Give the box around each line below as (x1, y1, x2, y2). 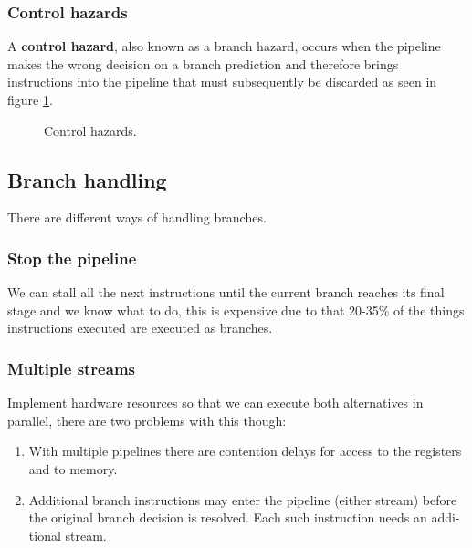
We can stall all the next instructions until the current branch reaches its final (7, 283, 445, 302)
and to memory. (28, 459, 118, 478)
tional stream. (28, 525, 107, 544)
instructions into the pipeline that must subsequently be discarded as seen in (7, 72, 437, 91)
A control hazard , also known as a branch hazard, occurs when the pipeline (7, 36, 441, 56)
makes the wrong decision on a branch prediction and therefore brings (7, 54, 399, 73)
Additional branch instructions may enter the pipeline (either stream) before (28, 490, 457, 509)
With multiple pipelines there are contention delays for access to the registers (28, 441, 462, 460)
